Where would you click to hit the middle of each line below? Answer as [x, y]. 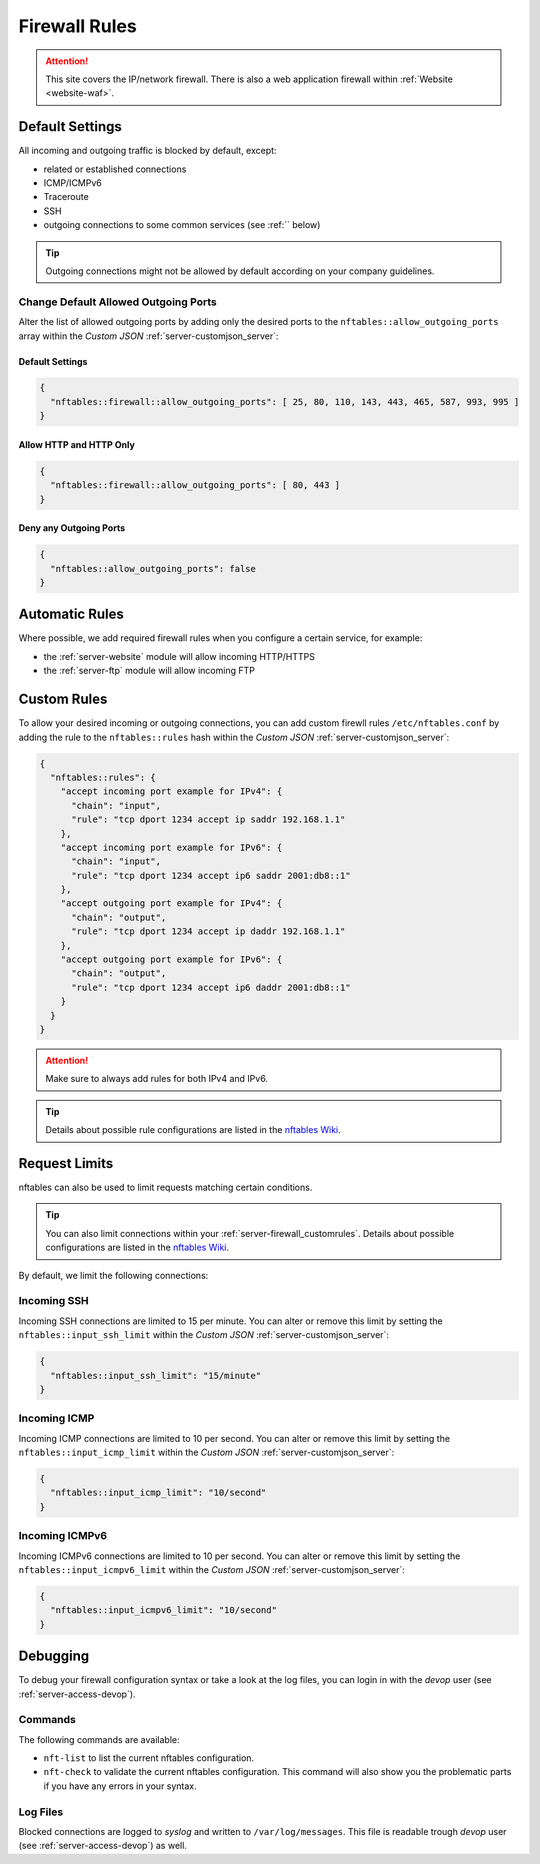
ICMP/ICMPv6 [72, 183]
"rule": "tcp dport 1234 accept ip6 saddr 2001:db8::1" [211, 875]
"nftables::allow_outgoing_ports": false [153, 568]
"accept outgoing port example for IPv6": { [171, 959]
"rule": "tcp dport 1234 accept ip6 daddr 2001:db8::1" [211, 987]
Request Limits [66, 1163]
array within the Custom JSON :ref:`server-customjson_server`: [148, 336]
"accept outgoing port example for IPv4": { [171, 903]
